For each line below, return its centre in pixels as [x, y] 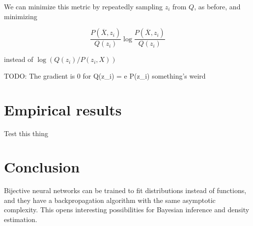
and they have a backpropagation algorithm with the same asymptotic [110, 200]
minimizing [21, 16]
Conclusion [42, 167]
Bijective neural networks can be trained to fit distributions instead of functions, [125, 190]
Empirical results [63, 109]
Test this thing [26, 133]
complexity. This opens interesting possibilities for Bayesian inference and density [127, 210]
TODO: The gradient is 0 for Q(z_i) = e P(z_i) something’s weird [105, 75]
